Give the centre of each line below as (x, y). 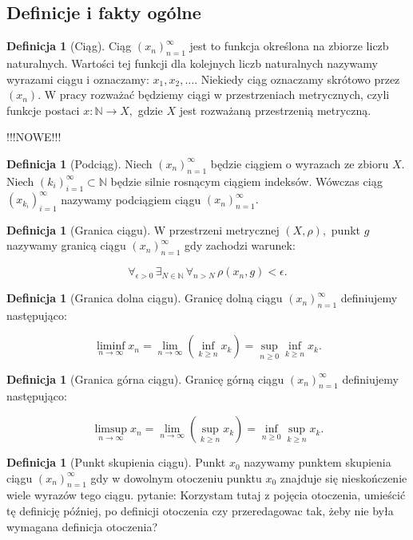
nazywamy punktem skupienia (318, 462)
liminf (111, 347)
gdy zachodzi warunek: (240, 245)
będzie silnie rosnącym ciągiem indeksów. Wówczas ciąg (247, 181)
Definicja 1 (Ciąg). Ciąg (69, 46)
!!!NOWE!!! (34, 137)
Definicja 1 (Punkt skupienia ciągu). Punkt (116, 462)
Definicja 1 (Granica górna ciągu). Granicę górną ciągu (145, 378)
